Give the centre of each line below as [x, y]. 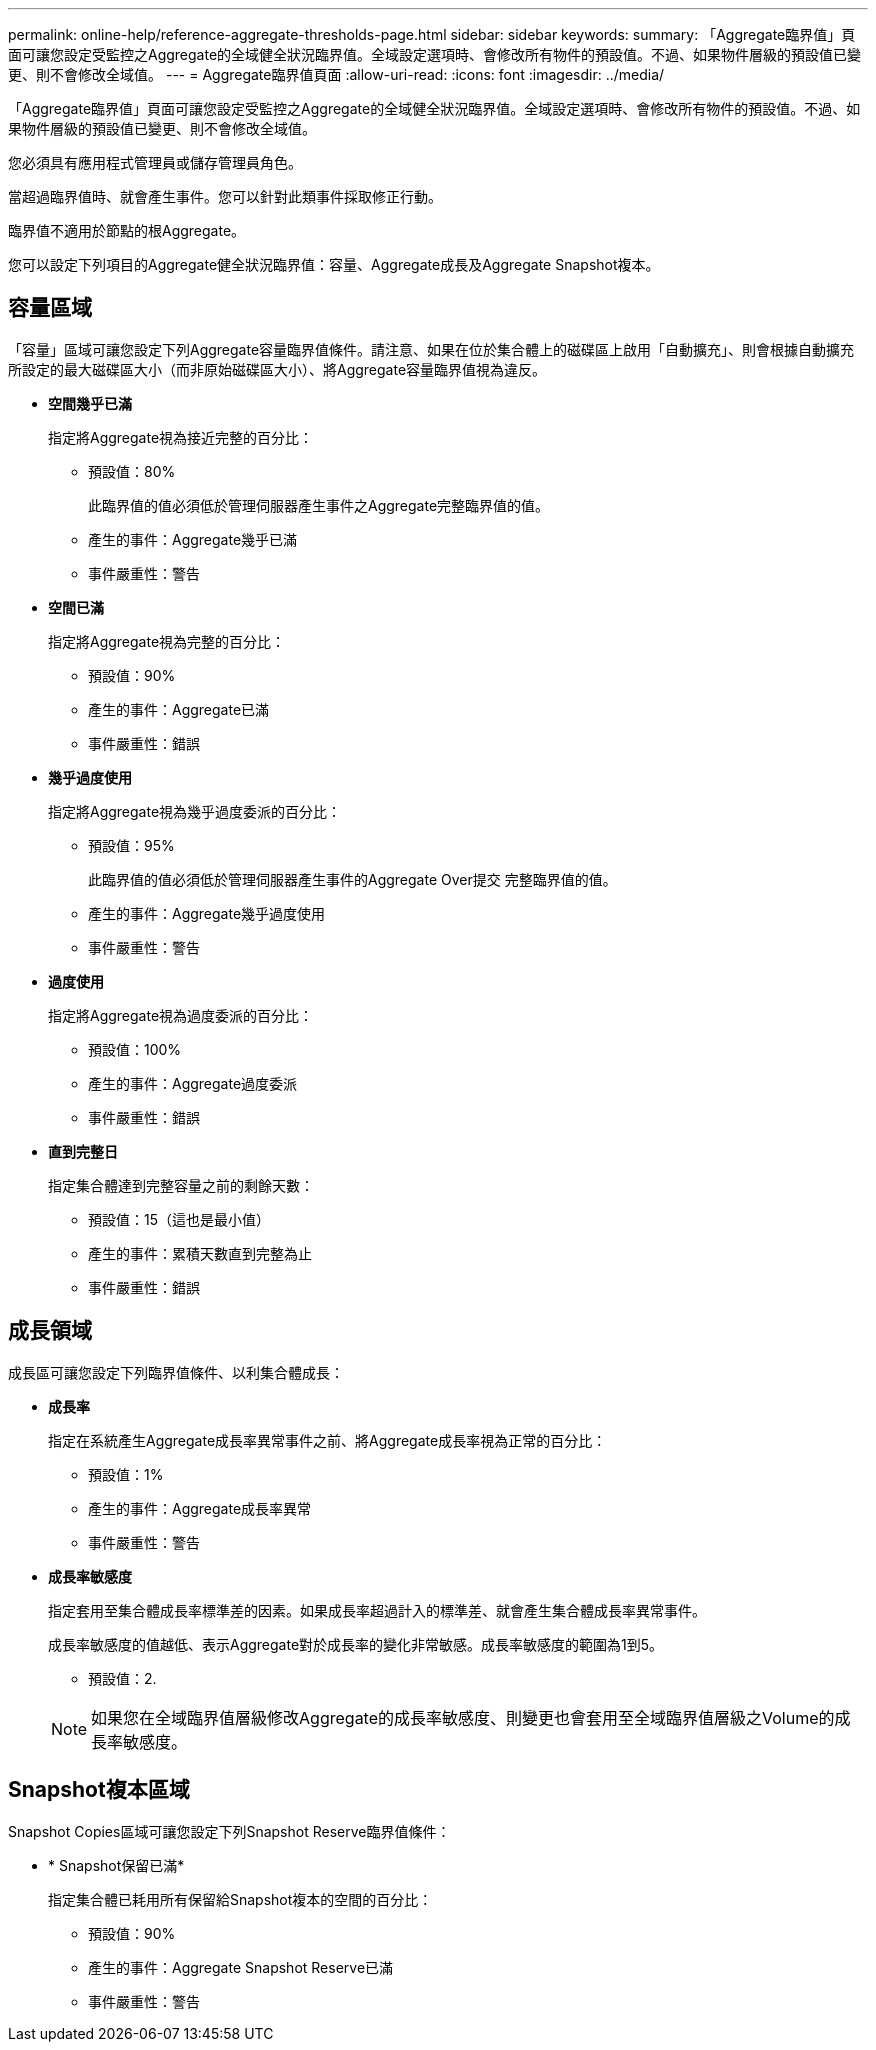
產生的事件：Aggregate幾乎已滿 [193, 539]
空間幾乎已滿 [90, 403]
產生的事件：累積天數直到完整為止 [200, 1253]
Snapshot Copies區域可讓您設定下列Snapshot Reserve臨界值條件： [229, 1831]
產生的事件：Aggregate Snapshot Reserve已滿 [241, 1967]
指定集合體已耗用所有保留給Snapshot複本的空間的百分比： [240, 1899]
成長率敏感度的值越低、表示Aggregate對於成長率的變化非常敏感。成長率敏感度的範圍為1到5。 [356, 1644]
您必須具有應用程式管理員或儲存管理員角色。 [155, 162]
